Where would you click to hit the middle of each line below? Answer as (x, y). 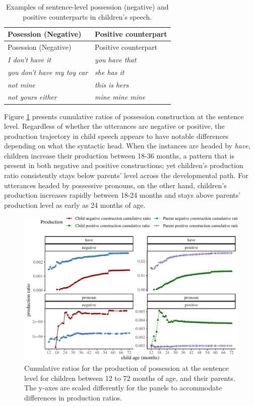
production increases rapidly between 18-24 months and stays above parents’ (122, 195)
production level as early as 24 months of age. (75, 205)
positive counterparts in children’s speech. (87, 16)
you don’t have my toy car (48, 72)
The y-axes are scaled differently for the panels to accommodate (123, 388)
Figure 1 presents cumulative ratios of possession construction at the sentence (124, 116)
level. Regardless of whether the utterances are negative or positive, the (114, 126)
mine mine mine (120, 97)
